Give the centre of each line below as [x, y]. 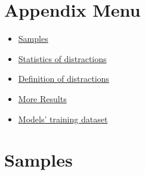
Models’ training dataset [63, 119]
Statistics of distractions [62, 58]
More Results [42, 98]
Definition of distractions [64, 79]
